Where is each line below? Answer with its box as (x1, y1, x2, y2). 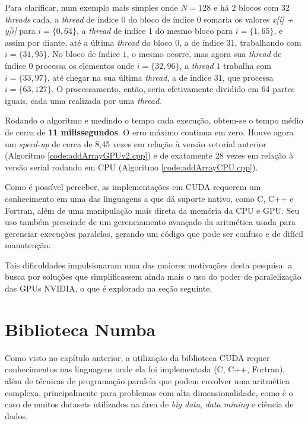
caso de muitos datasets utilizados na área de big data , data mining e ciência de (5, 398, 294, 410)
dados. (5, 409, 28, 422)
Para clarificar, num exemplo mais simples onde (5, 1, 178, 13)
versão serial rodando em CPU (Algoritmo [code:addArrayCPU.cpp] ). (5, 160, 258, 173)
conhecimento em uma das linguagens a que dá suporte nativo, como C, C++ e (5, 192, 294, 204)
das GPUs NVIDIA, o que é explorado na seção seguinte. (5, 282, 212, 295)
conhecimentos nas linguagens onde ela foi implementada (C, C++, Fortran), (5, 363, 285, 375)
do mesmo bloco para (155, 24, 233, 37)
